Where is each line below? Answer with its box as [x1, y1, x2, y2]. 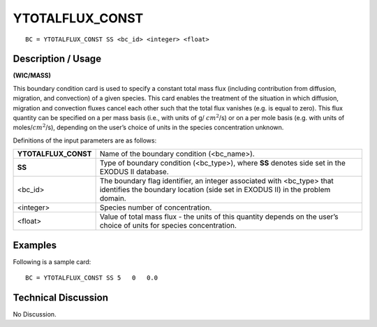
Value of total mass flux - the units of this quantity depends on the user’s [99, 212, 339, 221]
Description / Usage [13, 53, 101, 65]
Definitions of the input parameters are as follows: [13, 136, 157, 145]
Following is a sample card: [13, 257, 91, 266]
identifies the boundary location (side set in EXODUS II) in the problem [99, 185, 331, 195]
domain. [99, 194, 126, 203]
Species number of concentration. [99, 203, 212, 212]
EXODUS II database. [99, 167, 169, 177]
